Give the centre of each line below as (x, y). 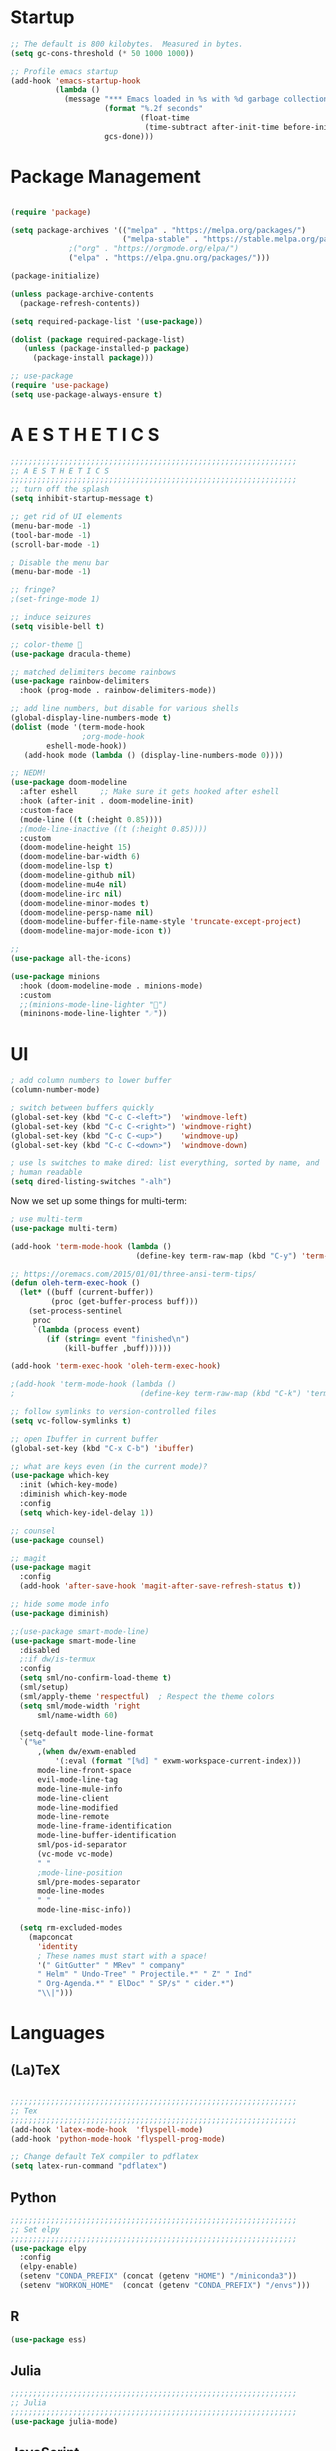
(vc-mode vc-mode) (75, 1854)
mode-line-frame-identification (104, 1826)
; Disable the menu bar (60, 562)
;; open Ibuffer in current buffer (84, 1439)
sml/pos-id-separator (82, 1845)
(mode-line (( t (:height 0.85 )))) (91, 819)
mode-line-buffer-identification (106, 1836)
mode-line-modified (77, 1807)
